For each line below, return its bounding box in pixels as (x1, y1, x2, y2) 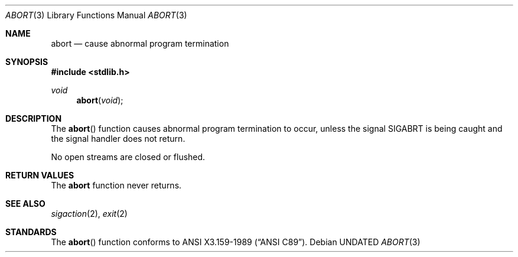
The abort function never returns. (51, 180, 182, 190)
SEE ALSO (5, 199, 45, 209)
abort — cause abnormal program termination (51, 38, 229, 48)
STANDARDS (5, 227, 57, 237)
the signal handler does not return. (51, 134, 185, 144)
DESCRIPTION (5, 113, 62, 123)
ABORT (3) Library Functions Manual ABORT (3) (5, 10, 187, 20)
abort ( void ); (76, 95, 123, 105)
